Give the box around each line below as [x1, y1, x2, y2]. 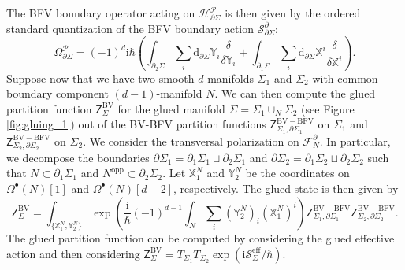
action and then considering [6, 245, 140, 261]
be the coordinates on [245, 165, 350, 181]
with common [312, 69, 378, 86]
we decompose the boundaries [6, 149, 150, 165]
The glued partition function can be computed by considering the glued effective [6, 230, 395, 246]
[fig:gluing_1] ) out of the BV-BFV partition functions [6, 116, 266, 132]
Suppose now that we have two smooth [6, 69, 195, 86]
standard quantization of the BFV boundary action [6, 20, 255, 36]
